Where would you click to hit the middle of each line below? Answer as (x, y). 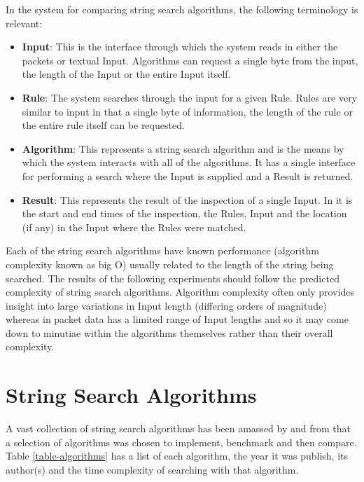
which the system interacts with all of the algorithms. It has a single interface (189, 162)
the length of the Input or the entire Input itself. (126, 74)
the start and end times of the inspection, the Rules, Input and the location (184, 213)
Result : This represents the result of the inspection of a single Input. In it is (187, 199)
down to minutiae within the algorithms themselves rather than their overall (169, 332)
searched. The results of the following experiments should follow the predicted (173, 278)
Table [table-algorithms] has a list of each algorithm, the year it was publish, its (177, 456)
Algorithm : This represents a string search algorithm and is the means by (183, 148)
